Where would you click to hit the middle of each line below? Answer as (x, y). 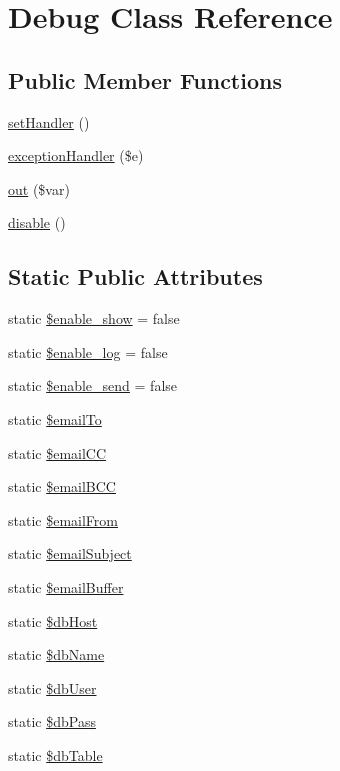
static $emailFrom (63, 519)
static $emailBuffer (66, 586)
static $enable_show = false (94, 318)
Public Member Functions (145, 79)
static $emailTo (55, 418)
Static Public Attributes (135, 276)
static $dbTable (55, 754)
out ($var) (39, 188)
